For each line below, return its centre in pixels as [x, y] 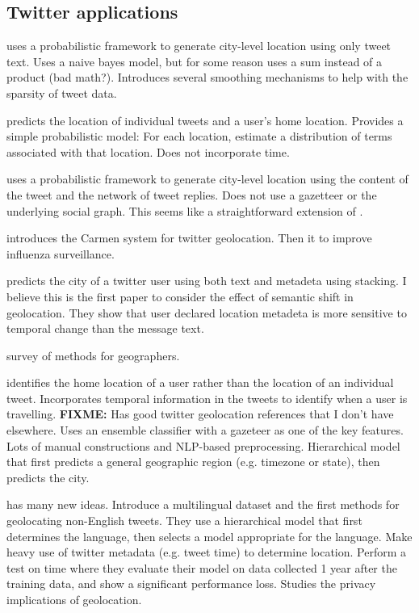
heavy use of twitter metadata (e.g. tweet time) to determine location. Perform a [207, 552]
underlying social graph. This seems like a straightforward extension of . [185, 210]
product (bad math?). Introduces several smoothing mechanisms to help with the [207, 77]
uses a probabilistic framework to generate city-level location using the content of [207, 179]
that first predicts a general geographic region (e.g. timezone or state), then [193, 462]
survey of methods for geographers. [93, 355]
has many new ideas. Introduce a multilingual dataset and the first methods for [203, 504]
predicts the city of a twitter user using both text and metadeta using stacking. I [207, 281]
